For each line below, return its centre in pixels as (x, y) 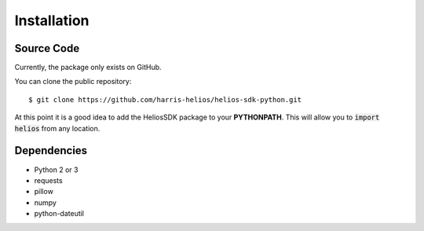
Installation (52, 20)
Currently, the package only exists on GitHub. (88, 68)
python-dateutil (59, 214)
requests (48, 180)
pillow (44, 192)
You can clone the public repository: (73, 82)
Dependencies (51, 150)
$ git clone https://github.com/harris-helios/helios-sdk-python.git (165, 99)
